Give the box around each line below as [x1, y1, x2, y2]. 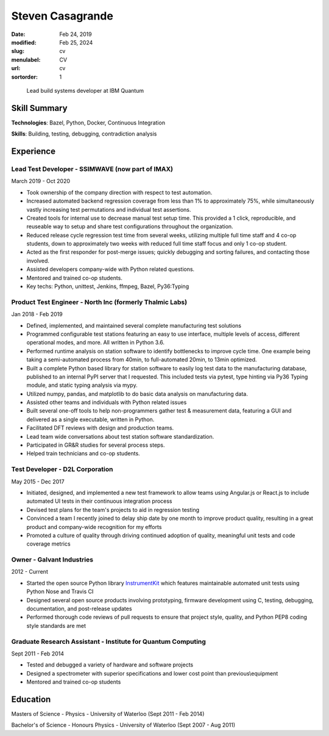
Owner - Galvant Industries [11, 555, 94, 564]
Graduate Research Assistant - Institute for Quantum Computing [11, 637, 207, 646]
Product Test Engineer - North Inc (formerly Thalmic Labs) [11, 298, 188, 306]
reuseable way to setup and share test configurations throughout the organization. [26, 223, 234, 230]
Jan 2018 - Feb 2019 [11, 311, 63, 318]
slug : [11, 48, 24, 55]
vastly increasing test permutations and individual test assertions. [26, 206, 191, 213]
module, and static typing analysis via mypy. [26, 381, 138, 389]
